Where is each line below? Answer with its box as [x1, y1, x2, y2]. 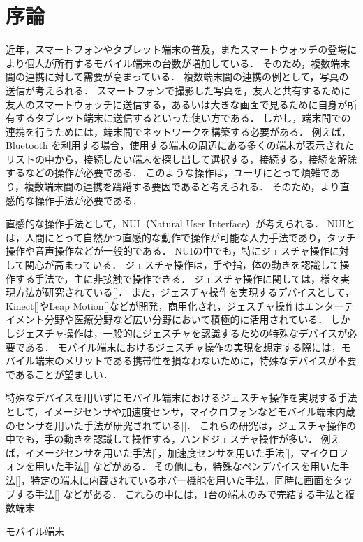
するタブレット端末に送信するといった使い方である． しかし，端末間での [15, 110, 351, 125]
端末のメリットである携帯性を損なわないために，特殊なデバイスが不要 [34, 353, 357, 368]
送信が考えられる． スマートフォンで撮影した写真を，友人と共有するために [6, 83, 351, 97]
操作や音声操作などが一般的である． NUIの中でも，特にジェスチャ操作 [6, 243, 329, 258]
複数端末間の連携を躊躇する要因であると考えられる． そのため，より [24, 179, 340, 194]
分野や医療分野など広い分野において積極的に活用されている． [44, 312, 328, 327]
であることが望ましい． [6, 366, 113, 381]
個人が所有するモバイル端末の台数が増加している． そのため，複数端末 [24, 55, 350, 70]
